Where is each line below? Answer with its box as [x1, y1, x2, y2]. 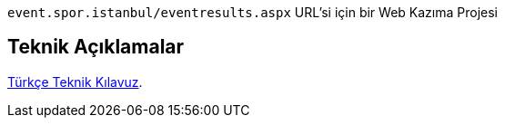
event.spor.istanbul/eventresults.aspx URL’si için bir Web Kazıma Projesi [7, 5, 498, 20]
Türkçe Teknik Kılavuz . [7, 73, 143, 90]
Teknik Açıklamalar [7, 35, 185, 59]
